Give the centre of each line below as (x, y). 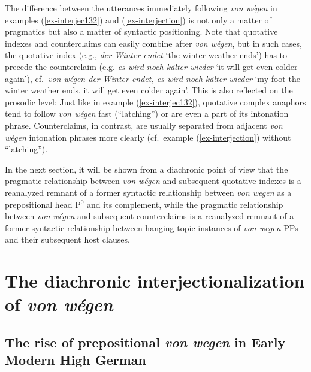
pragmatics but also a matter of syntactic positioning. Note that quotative (141, 31)
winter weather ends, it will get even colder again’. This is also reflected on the (149, 90)
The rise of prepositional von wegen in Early (145, 342)
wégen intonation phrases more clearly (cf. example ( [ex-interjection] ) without (148, 137)
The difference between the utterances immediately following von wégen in (141, 8)
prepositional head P (43, 204)
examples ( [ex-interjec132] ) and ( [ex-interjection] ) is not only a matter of (138, 19)
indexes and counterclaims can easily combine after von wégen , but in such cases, (153, 43)
